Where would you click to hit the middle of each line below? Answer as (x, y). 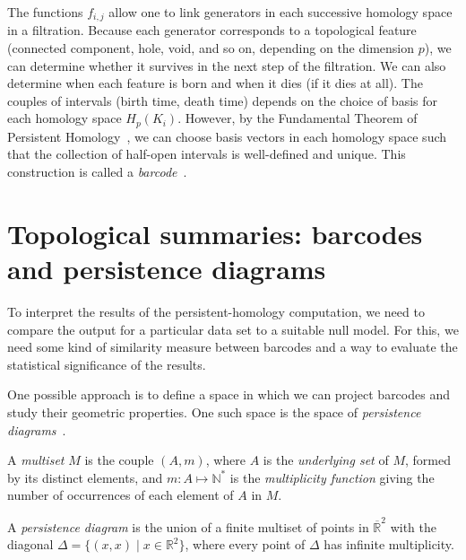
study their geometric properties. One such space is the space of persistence (214, 411)
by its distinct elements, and (85, 477)
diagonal (30, 544)
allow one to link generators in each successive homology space (280, 12)
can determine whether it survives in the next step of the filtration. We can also (227, 65)
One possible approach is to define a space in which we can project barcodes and (229, 394)
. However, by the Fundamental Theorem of (298, 118)
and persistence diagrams (167, 269)
